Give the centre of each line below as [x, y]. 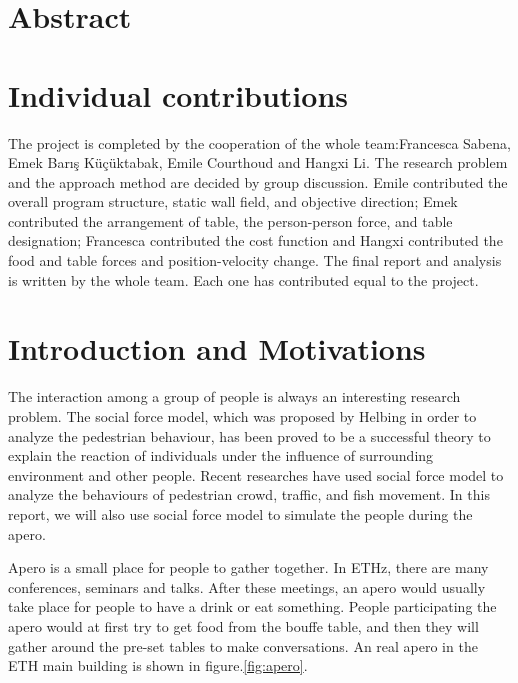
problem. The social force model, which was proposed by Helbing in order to [242, 415]
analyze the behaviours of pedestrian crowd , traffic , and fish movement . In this [249, 494]
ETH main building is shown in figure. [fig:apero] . [158, 665]
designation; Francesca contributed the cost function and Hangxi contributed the [255, 240]
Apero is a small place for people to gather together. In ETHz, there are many [248, 567]
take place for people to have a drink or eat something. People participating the [252, 606]
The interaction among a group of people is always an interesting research [234, 396]
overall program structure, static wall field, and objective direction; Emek [233, 201]
